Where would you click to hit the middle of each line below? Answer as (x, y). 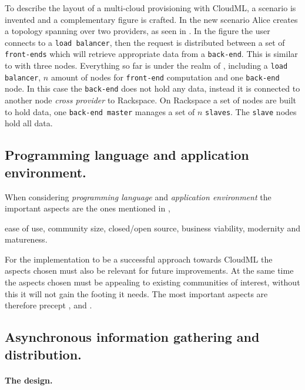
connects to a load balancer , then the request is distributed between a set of (145, 42)
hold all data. (29, 123)
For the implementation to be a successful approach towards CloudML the (139, 259)
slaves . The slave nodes (251, 111)
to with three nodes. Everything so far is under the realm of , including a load (146, 65)
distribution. (43, 354)
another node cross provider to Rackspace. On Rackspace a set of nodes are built (151, 100)
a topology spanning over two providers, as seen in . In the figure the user (138, 31)
